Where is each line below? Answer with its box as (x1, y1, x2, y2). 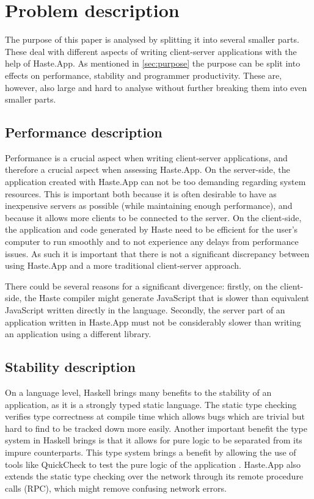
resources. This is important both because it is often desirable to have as (5, 187, 277, 200)
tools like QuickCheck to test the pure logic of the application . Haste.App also (5, 457, 301, 470)
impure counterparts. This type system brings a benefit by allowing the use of (5, 445, 296, 458)
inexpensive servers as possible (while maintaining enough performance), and (5, 199, 293, 212)
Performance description (5, 123, 162, 142)
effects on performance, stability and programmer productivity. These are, (5, 68, 282, 81)
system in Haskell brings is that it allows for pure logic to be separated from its (5, 434, 302, 446)
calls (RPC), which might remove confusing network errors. (5, 481, 227, 494)
